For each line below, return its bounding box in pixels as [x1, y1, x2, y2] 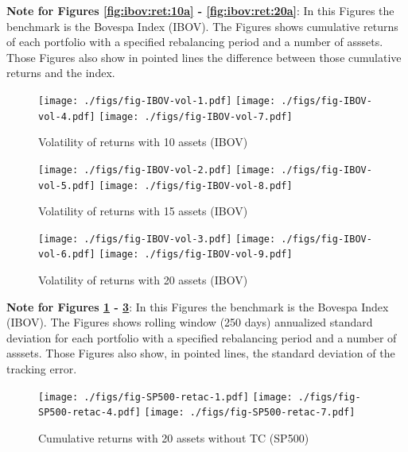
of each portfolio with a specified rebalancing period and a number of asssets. [6, 33, 383, 50]
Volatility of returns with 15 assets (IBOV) [38, 203, 248, 219]
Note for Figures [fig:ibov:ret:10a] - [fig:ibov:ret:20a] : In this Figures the [6, 2, 394, 18]
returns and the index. [6, 64, 115, 81]
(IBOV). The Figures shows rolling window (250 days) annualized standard [6, 314, 373, 330]
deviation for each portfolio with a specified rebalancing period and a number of [6, 329, 397, 346]
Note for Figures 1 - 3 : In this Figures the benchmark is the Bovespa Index [6, 298, 389, 315]
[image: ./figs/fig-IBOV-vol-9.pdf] [99, 249, 293, 261]
